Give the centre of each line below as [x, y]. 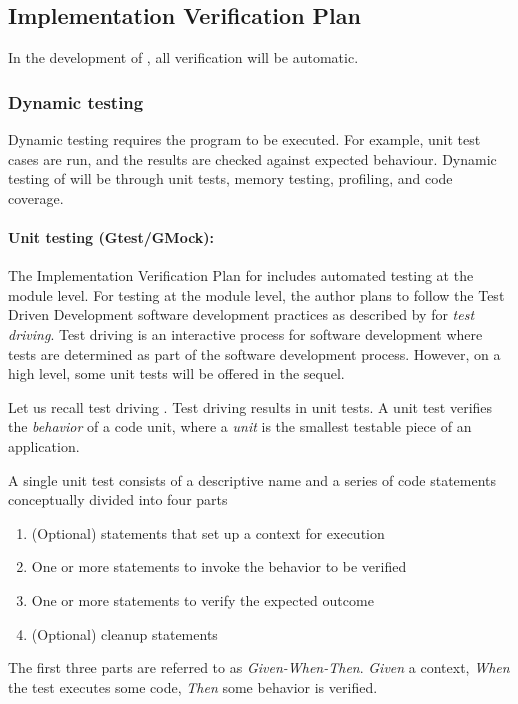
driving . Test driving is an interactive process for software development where [245, 333]
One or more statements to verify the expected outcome [202, 599]
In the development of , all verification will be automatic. [183, 57]
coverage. [36, 197]
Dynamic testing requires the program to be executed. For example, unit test [244, 139]
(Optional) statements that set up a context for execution [208, 532]
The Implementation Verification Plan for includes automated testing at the [241, 275]
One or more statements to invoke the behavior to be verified [219, 566]
